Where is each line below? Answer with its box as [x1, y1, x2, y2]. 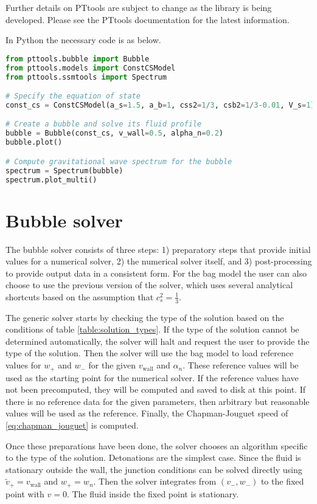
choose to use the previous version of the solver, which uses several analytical [5, 278, 293, 291]
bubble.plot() [5, 138, 63, 147]
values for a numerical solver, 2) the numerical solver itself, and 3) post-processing [5, 255, 312, 268]
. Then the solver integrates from [93, 475, 217, 488]
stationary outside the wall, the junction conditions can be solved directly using [5, 463, 302, 475]
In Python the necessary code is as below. [5, 33, 161, 46]
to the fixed [260, 475, 304, 488]
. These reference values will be [183, 359, 299, 371]
